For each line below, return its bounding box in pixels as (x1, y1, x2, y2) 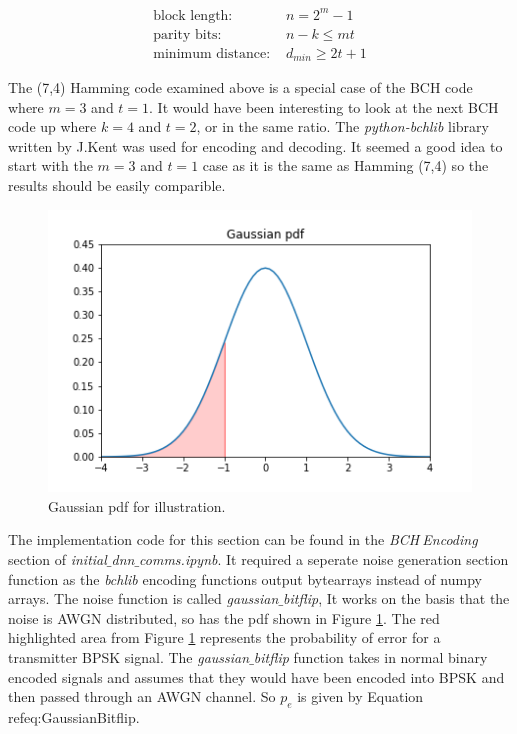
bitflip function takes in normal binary (253, 647, 488, 668)
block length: (153, 8, 233, 23)
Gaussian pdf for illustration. (48, 495, 226, 516)
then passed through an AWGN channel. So (8, 686, 276, 707)
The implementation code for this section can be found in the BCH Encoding (8, 529, 478, 550)
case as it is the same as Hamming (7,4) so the (202, 155, 489, 176)
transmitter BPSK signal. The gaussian (8, 647, 250, 668)
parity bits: (153, 27, 222, 42)
